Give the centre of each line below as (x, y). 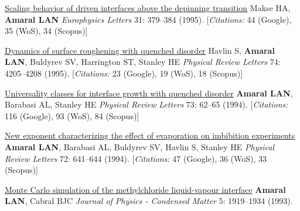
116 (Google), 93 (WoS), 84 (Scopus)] (72, 115)
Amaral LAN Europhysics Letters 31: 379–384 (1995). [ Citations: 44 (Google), (148, 19)
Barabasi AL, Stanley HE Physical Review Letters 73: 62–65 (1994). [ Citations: (146, 104)
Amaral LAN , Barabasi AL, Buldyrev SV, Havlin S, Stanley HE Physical (140, 146)
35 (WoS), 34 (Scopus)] (46, 31)
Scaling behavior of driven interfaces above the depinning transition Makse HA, (148, 8)
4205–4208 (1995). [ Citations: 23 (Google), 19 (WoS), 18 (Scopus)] (124, 73)
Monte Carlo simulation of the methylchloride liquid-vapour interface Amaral (145, 189)
